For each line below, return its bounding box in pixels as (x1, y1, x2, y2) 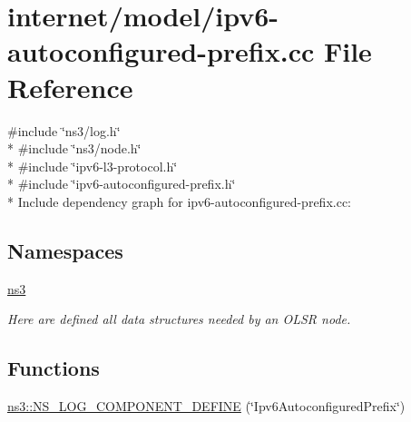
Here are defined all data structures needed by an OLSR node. (7, 309, 351, 329)
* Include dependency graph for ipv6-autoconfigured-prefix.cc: (7, 191, 351, 211)
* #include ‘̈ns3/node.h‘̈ (7, 139, 142, 158)
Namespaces (7, 236, 123, 264)
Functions (7, 354, 100, 382)
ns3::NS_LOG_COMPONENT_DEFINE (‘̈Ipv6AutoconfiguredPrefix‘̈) (7, 397, 406, 416)
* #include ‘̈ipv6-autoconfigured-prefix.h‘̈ (7, 174, 236, 193)
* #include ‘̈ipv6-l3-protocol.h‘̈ (7, 156, 178, 175)
